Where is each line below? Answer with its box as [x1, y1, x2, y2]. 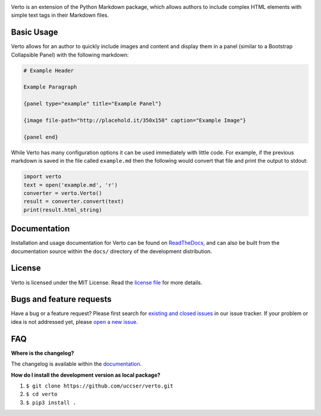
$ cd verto [26, 391, 58, 398]
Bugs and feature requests [11, 294, 112, 304]
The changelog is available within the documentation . [11, 360, 142, 368]
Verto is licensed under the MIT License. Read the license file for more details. [11, 279, 203, 286]
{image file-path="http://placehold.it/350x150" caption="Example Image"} [23, 117, 247, 124]
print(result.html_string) [23, 206, 102, 213]
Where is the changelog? [11, 349, 74, 357]
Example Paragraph [23, 84, 77, 90]
